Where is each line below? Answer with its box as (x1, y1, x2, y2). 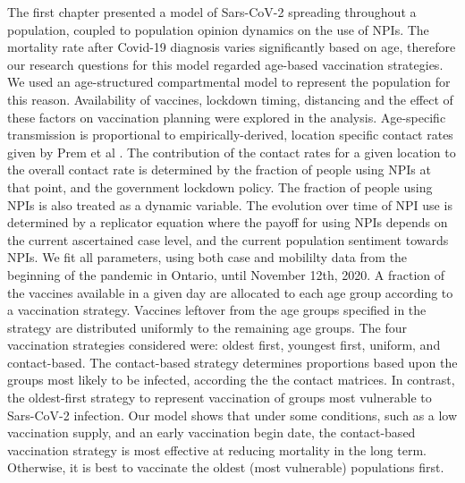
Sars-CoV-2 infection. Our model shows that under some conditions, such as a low (7, 405, 458, 424)
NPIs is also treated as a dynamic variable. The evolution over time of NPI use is (7, 195, 452, 214)
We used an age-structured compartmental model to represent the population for (7, 72, 451, 91)
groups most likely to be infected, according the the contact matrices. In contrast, (7, 370, 455, 389)
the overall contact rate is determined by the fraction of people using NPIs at (7, 160, 431, 179)
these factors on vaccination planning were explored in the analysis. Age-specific (7, 107, 446, 126)
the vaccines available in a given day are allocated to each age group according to (7, 283, 453, 301)
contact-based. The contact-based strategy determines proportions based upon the (7, 352, 458, 371)
